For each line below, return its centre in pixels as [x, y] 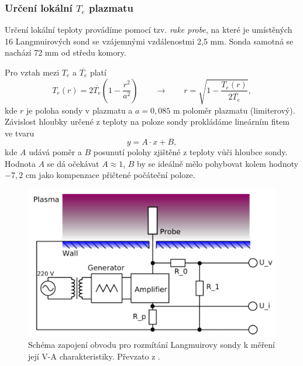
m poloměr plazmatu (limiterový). [234, 110]
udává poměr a [55, 152]
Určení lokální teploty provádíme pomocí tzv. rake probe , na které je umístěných [149, 30]
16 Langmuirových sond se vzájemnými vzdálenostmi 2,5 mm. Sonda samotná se [149, 41]
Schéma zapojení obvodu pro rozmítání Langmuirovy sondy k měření [152, 345]
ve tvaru [20, 133]
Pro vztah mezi [32, 72]
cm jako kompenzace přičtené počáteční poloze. [110, 175]
